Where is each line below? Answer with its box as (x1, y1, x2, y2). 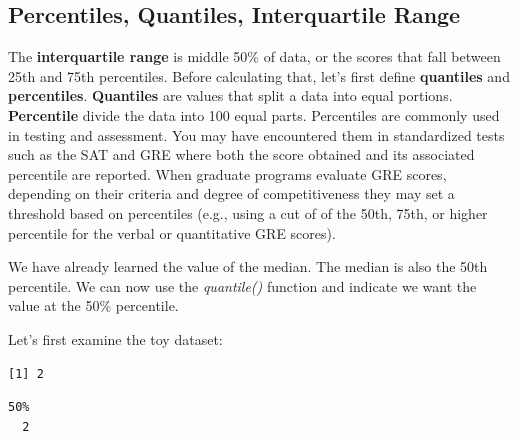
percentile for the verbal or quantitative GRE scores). (8, 222, 336, 243)
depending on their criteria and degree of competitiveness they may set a (8, 183, 455, 204)
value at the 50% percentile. (8, 295, 179, 316)
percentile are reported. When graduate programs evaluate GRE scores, (8, 163, 447, 184)
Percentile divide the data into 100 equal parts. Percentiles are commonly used (8, 104, 500, 125)
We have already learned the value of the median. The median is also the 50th (8, 256, 488, 277)
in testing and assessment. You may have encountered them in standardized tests (8, 124, 505, 145)
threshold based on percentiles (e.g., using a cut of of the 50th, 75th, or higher (8, 202, 488, 223)
